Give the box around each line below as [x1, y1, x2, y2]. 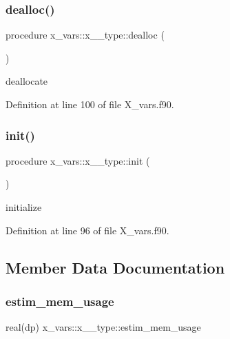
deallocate [6, 74, 48, 88]
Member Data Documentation [6, 256, 225, 278]
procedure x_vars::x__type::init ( [6, 153, 150, 167]
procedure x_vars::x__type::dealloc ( [6, 28, 165, 42]
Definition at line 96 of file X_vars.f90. [6, 223, 169, 237]
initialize [6, 200, 42, 214]
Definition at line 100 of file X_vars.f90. [6, 97, 174, 111]
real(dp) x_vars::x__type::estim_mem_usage [6, 320, 201, 334]
